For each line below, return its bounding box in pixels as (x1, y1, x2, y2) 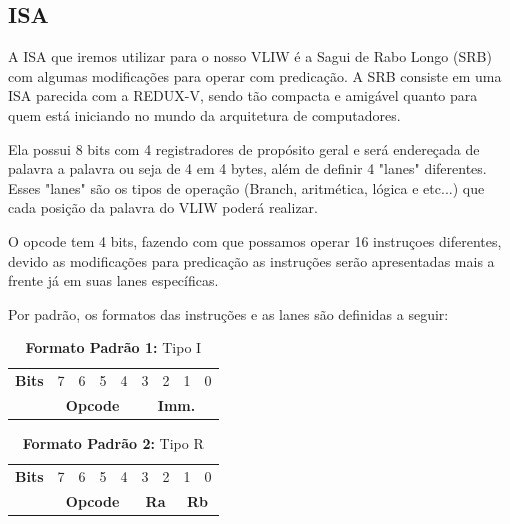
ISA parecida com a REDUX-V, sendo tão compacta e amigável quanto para (8, 85, 478, 106)
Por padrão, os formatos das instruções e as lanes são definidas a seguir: (8, 303, 449, 324)
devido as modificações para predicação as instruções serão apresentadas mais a (8, 250, 495, 271)
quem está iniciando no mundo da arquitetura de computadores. (8, 104, 401, 125)
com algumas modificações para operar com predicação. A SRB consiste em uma (8, 65, 502, 86)
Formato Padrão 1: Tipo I (25, 337, 202, 358)
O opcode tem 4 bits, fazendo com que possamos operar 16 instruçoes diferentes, (8, 230, 502, 251)
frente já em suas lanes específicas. (8, 270, 219, 291)
